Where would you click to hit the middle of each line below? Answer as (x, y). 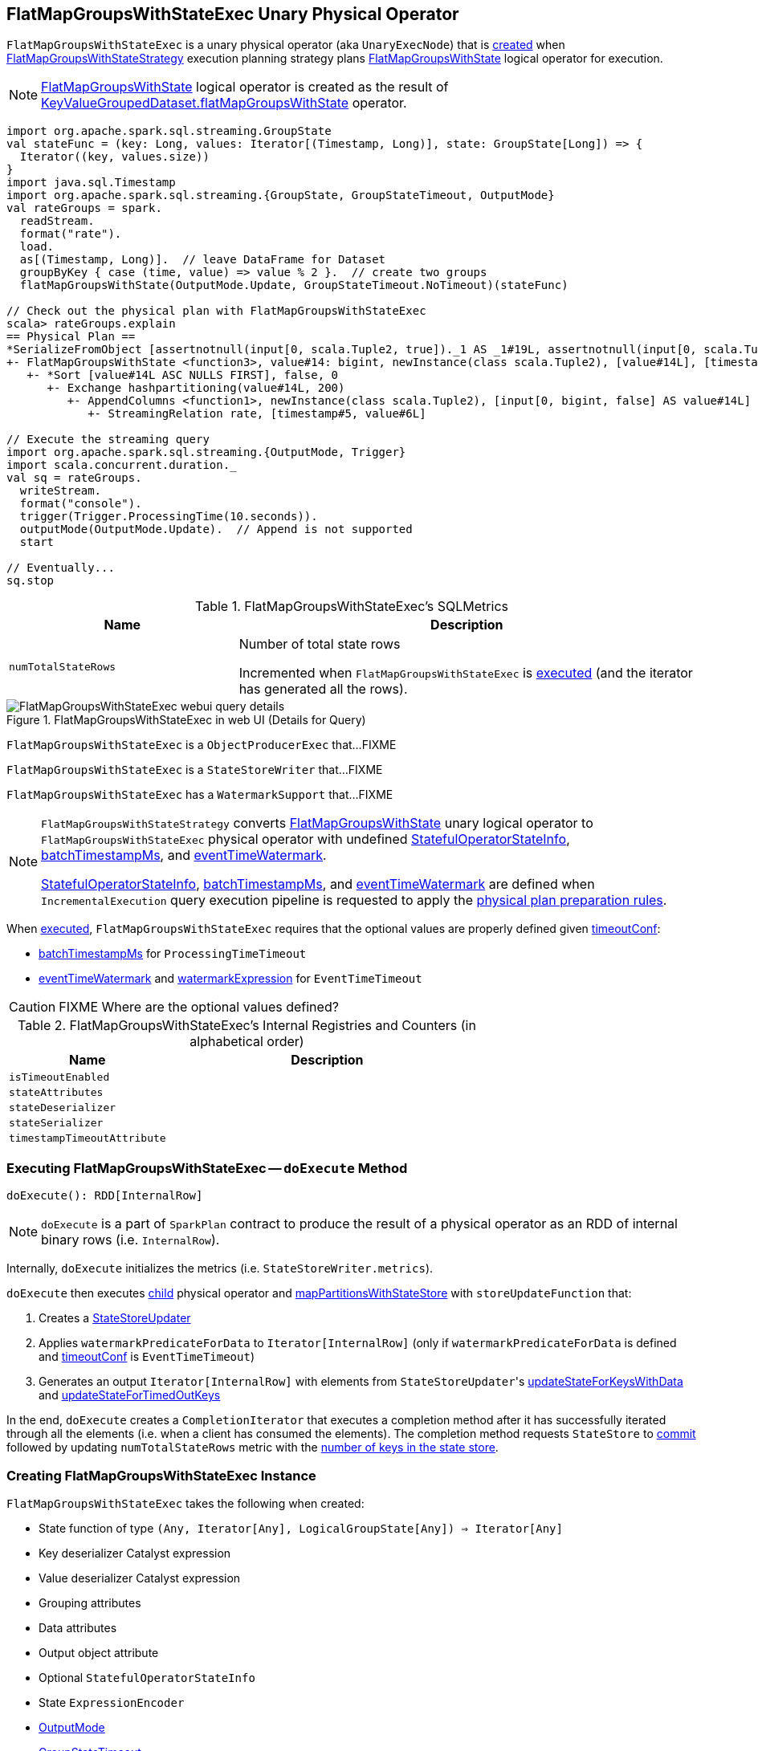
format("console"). (81, 504)
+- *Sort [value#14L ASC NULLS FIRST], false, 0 (183, 375)
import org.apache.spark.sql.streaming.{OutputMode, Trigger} (206, 452)
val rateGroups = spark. (84, 208)
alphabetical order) (247, 1042)
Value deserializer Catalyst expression (140, 1578)
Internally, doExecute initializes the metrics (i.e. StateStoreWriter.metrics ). (220, 1268)
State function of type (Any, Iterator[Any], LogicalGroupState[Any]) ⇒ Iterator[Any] (301, 1528)
